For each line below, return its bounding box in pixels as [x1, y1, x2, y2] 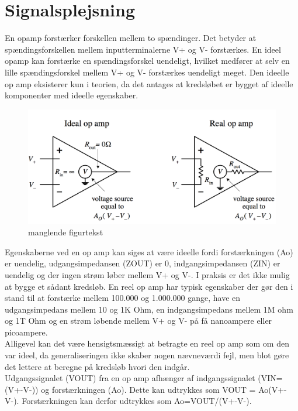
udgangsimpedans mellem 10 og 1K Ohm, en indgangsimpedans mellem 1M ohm [5, 303, 293, 315]
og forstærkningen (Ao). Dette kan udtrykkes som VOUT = [41, 383, 256, 395]
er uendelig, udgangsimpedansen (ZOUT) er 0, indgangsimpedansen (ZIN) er [5, 257, 280, 269]
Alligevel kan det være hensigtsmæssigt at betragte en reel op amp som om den [5, 337, 289, 350]
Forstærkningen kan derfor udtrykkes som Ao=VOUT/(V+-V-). [22, 395, 252, 407]
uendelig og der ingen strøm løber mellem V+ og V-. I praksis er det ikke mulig [5, 268, 290, 280]
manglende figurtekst [28, 226, 103, 238]
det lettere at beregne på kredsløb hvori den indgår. [5, 360, 190, 372]
